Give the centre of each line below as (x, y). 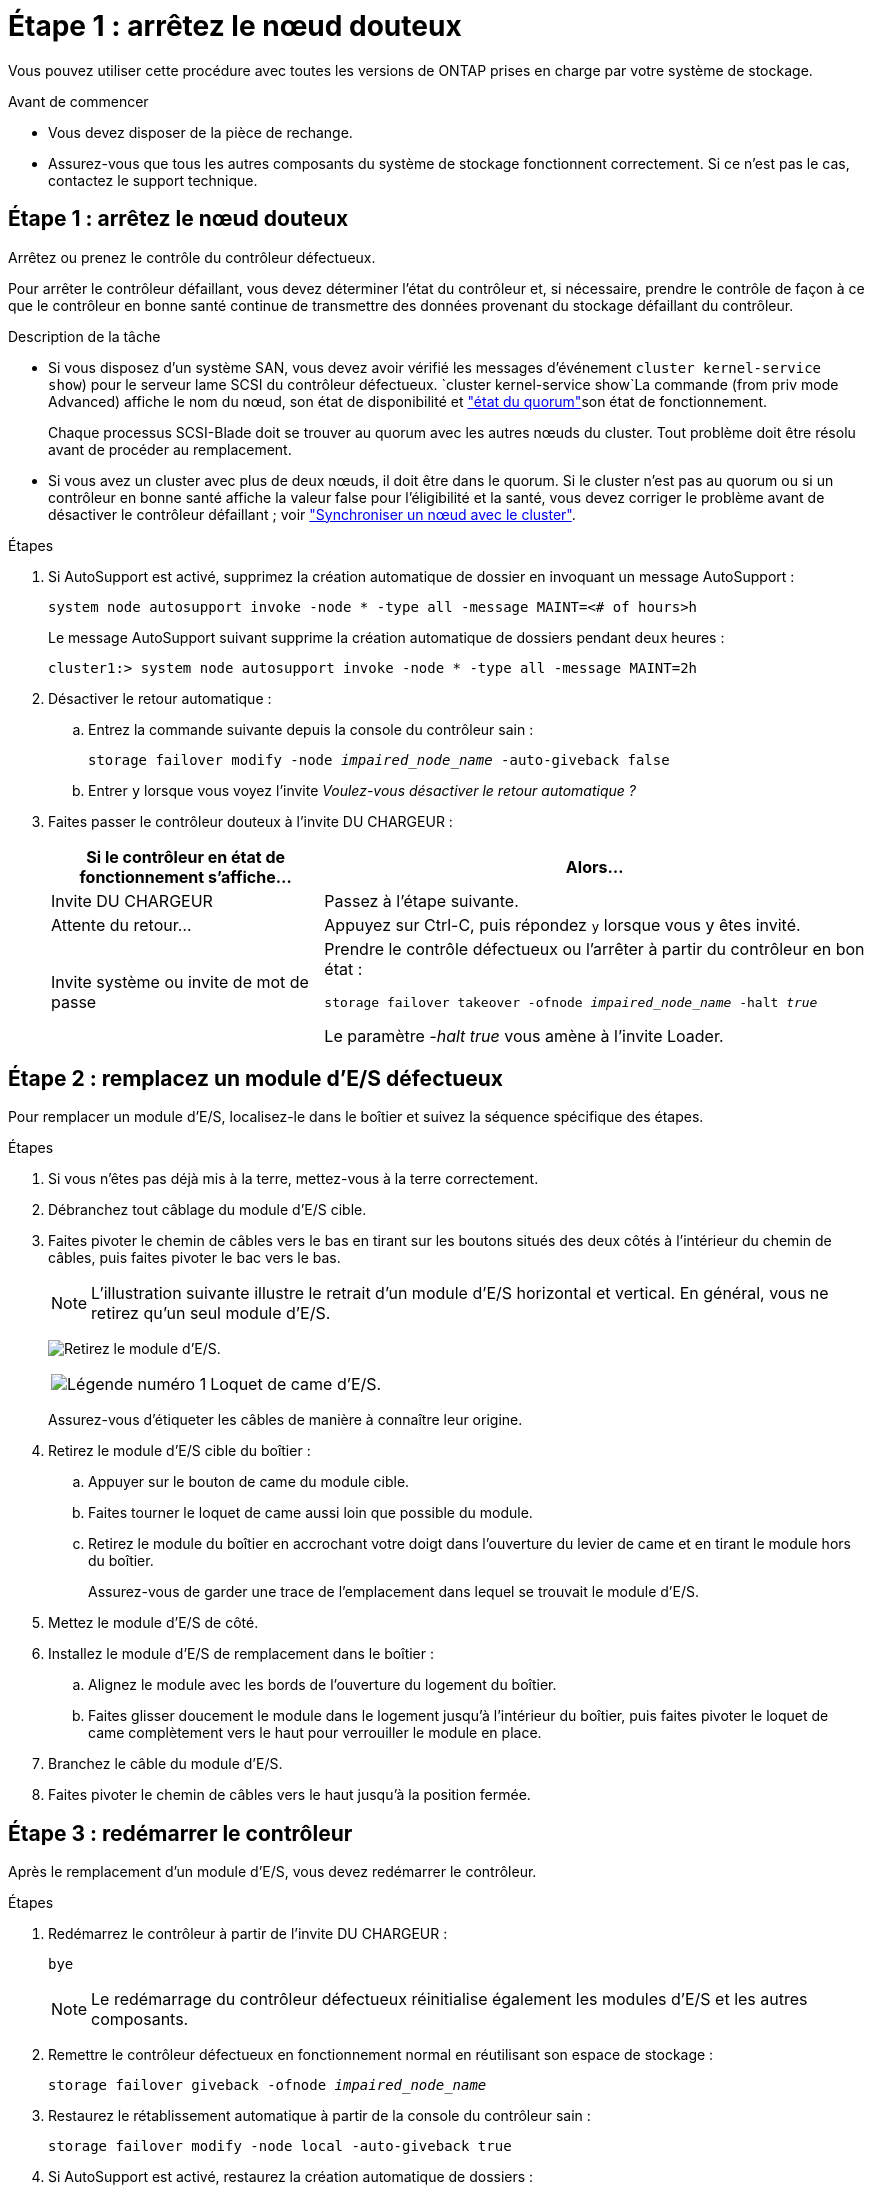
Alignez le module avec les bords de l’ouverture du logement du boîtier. (322, 1685)
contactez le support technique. (153, 180)
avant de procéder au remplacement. (170, 449)
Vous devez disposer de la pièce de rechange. (200, 132)
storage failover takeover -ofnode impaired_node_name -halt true (571, 1002)
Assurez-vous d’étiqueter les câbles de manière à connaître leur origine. (285, 1420)
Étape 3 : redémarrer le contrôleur (180, 1833)
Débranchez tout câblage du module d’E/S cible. (207, 1210)
